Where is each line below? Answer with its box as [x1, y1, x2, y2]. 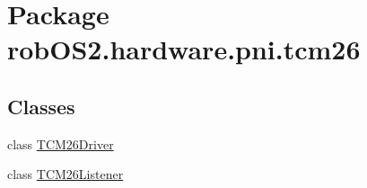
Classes [7, 92, 75, 120]
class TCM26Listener [7, 165, 124, 184]
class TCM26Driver [7, 134, 114, 153]
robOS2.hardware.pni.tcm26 [7, 31, 361, 67]
